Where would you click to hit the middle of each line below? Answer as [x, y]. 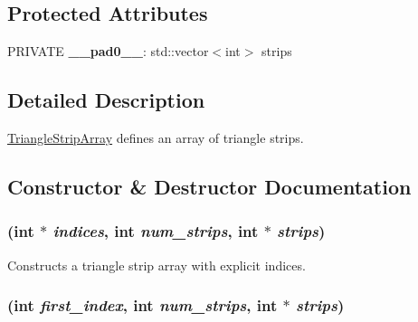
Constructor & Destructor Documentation [209, 186]
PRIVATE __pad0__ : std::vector [108, 51]
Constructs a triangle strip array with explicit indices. [157, 265]
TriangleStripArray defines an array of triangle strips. [156, 137]
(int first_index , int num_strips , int [142, 305]
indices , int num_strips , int [156, 231]
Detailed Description [106, 100]
